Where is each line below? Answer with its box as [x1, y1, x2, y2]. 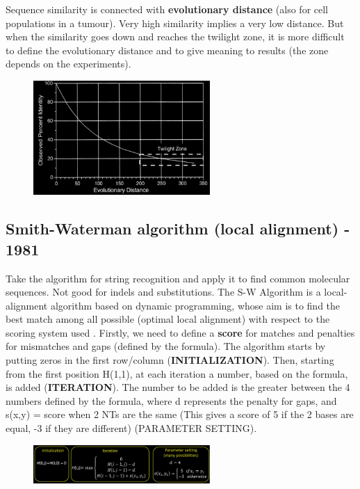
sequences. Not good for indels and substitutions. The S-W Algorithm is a [6, 284, 321, 299]
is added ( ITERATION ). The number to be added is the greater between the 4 [6, 380, 350, 394]
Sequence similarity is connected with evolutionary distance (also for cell [6, 2, 328, 16]
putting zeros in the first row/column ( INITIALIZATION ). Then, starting [6, 353, 334, 367]
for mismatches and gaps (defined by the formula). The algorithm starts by [6, 339, 326, 353]
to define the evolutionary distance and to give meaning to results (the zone [6, 42, 329, 57]
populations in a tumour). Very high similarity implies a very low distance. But [6, 15, 344, 30]
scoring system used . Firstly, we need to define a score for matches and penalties [6, 325, 355, 339]
